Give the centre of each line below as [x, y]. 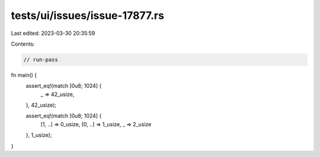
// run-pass [41, 60]
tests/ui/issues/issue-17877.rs [87, 15]
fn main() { [24, 75]
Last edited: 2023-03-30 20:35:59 [53, 33]
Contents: [23, 44]
